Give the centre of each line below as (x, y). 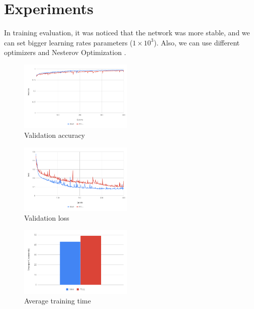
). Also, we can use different (197, 42)
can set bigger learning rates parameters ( (68, 42)
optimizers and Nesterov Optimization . (65, 52)
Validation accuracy (55, 135)
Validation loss (47, 218)
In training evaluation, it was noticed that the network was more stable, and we (127, 33)
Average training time (58, 301)
